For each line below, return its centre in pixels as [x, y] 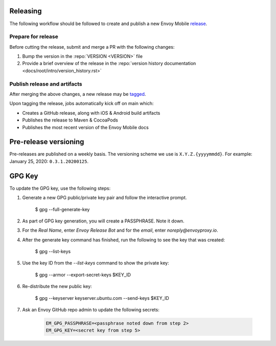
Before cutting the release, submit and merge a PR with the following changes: [92, 47]
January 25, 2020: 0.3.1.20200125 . [49, 161]
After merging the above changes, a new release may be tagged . [78, 94]
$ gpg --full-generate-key [62, 209]
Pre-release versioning [47, 142]
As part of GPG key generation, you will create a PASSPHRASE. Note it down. [103, 221]
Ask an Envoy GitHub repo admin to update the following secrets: [91, 310]
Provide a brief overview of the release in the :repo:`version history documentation [109, 64]
